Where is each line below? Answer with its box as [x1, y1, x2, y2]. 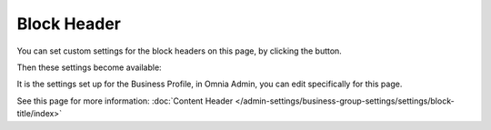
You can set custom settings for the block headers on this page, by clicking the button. [16, 45, 343, 56]
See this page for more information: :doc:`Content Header [16, 95, 234, 106]
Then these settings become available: [16, 62, 163, 73]
